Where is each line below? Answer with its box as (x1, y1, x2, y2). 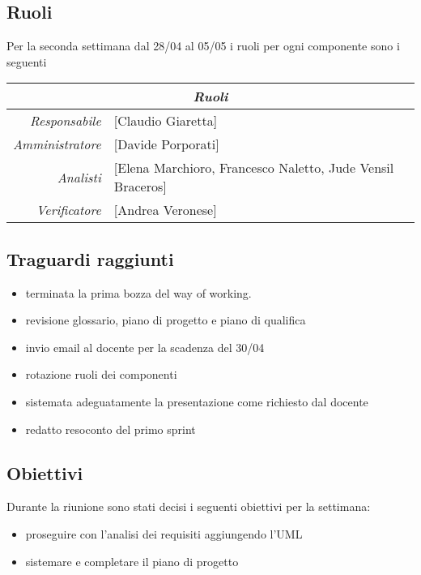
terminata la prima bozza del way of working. (25, 284, 252, 301)
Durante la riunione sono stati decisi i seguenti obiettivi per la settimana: (6, 498, 371, 515)
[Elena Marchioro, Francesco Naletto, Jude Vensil (113, 158, 394, 178)
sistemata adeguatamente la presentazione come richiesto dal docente (25, 393, 368, 410)
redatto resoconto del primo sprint (25, 420, 196, 437)
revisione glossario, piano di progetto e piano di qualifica (25, 311, 306, 328)
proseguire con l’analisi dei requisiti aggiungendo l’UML (25, 525, 303, 542)
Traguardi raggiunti (6, 246, 174, 271)
